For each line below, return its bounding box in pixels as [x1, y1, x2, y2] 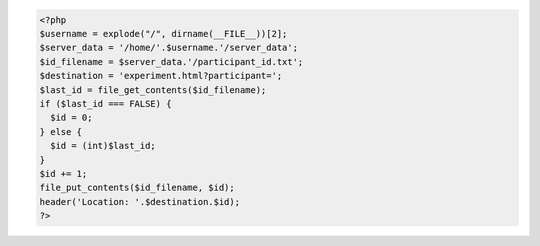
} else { [39, 126, 83, 137]
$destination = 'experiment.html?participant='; [39, 70, 283, 82]
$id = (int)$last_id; [50, 140, 157, 152]
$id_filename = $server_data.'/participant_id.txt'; [39, 56, 304, 67]
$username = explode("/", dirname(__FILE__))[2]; [39, 28, 288, 39]
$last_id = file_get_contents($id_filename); [39, 84, 267, 95]
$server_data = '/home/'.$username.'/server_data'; [39, 42, 299, 54]
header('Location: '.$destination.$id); [39, 196, 240, 207]
